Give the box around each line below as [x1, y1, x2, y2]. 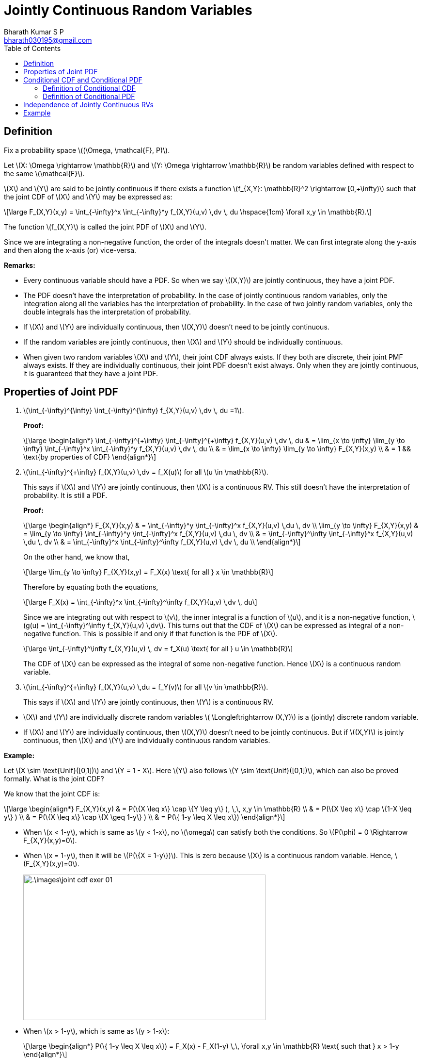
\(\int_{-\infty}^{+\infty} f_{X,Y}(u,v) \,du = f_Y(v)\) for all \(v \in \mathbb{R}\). [23, 683, 268, 692]
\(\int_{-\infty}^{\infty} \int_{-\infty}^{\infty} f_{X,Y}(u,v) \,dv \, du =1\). [23, 406, 244, 415]
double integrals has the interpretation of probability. [23, 307, 191, 316]
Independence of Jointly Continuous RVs [23, 100, 154, 109]
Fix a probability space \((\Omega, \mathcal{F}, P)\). [4, 146, 170, 154]
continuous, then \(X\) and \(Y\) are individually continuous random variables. [23, 736, 270, 745]
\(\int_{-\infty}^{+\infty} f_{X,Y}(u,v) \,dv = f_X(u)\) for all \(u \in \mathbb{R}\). [23, 468, 268, 477]
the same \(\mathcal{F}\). [4, 169, 85, 178]
